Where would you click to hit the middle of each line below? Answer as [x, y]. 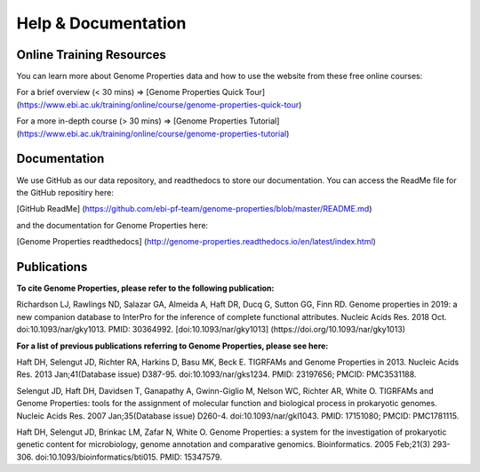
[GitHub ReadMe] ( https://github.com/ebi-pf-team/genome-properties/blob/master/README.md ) [194, 209]
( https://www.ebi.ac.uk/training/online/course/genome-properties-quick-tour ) [159, 104]
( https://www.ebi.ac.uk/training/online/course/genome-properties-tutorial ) [153, 133]
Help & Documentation [101, 23]
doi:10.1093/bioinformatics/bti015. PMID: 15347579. [128, 457]
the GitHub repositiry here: [65, 192]
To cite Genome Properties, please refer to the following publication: [145, 288]
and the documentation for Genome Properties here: [112, 225]
